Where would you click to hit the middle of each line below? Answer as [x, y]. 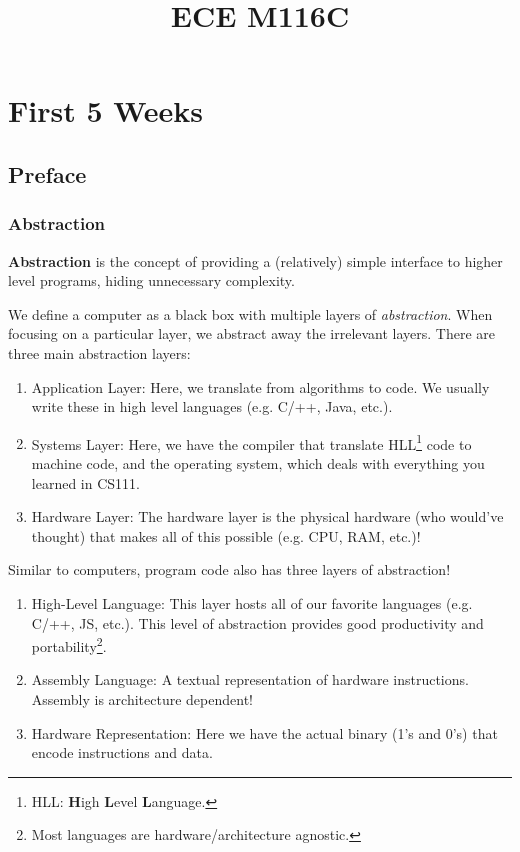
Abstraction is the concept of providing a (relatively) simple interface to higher [255, 260]
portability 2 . [69, 644]
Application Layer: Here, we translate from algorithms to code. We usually [260, 386]
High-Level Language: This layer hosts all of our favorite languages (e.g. [252, 602]
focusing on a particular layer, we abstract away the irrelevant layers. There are [252, 333]
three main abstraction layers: [99, 352]
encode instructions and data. [122, 752]
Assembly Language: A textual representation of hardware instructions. [250, 679]
